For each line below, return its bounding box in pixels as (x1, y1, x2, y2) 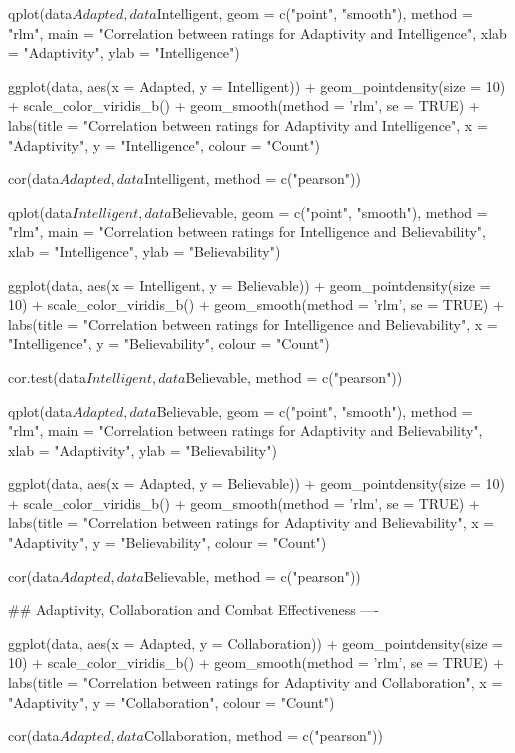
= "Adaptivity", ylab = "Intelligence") (8, 42, 240, 63)
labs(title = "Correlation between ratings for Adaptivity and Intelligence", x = (8, 114, 488, 135)
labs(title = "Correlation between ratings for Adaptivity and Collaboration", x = (8, 672, 503, 693)
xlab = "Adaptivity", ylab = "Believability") (8, 439, 277, 460)
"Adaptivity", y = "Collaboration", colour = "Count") (8, 691, 335, 712)
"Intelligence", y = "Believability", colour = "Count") (8, 333, 330, 354)
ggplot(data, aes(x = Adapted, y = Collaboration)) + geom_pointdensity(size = (8, 632, 503, 653)
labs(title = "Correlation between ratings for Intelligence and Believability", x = (8, 313, 498, 334)
